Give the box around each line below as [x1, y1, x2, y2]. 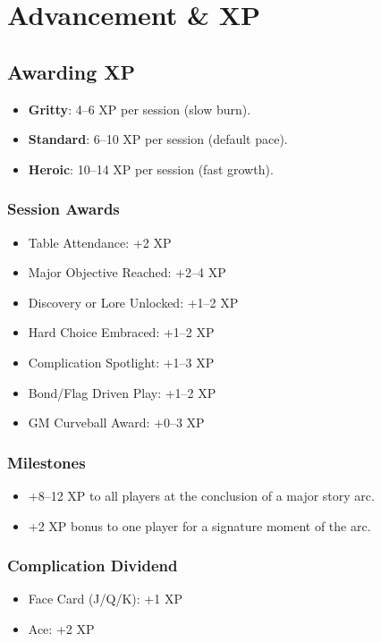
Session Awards [7, 198, 120, 220]
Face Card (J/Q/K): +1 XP [28, 589, 182, 608]
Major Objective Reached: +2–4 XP [28, 263, 226, 282]
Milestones [7, 451, 86, 473]
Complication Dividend [7, 554, 178, 577]
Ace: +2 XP [28, 619, 95, 638]
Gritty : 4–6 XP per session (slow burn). [28, 99, 251, 118]
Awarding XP [7, 57, 136, 85]
